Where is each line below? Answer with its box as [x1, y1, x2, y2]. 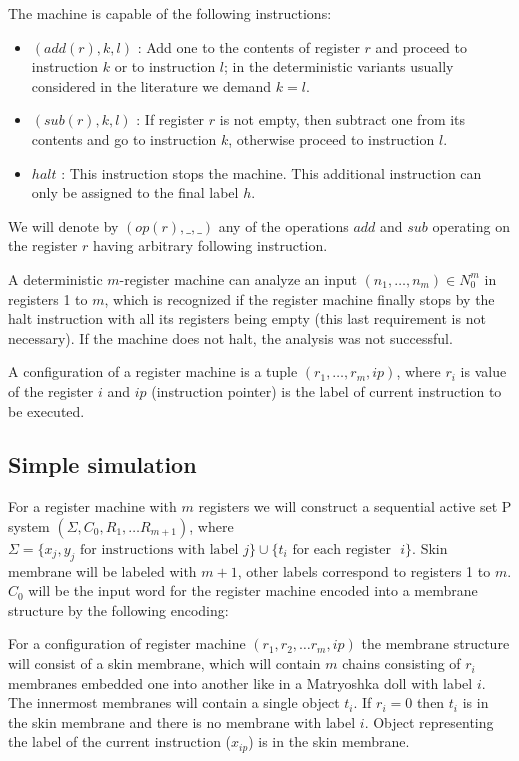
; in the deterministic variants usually [224, 56, 454, 77]
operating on [432, 215, 510, 236]
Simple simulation [8, 449, 197, 480]
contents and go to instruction [31, 128, 217, 149]
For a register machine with [8, 496, 177, 517]
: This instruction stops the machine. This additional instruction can [61, 162, 482, 183]
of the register [8, 380, 94, 401]
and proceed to [375, 36, 468, 57]
